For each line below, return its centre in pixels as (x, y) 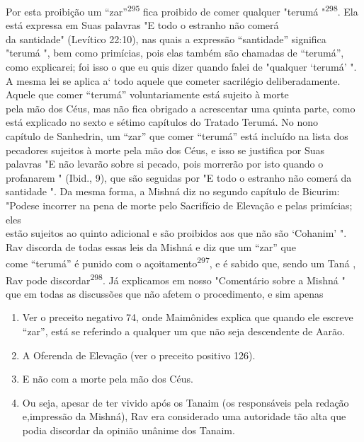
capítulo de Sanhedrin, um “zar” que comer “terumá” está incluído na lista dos (177, 136)
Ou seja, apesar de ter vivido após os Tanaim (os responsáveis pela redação (186, 402)
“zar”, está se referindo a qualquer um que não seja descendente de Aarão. (183, 331)
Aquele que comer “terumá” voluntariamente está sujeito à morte (147, 94)
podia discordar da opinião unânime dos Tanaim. (129, 430)
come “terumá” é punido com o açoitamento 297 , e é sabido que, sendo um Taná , (181, 262)
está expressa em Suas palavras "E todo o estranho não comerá (142, 25)
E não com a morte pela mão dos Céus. (108, 379)
